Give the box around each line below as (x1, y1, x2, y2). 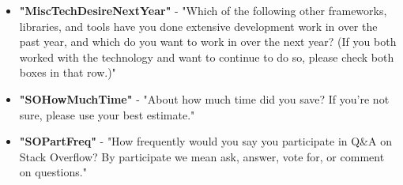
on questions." (19, 164, 87, 180)
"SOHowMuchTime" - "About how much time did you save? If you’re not (19, 90, 390, 107)
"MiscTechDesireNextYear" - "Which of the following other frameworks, (19, 2, 387, 18)
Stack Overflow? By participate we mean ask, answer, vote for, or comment (19, 148, 385, 164)
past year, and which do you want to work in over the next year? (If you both (19, 33, 397, 50)
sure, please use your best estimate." (19, 106, 195, 123)
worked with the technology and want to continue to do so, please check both (19, 48, 394, 65)
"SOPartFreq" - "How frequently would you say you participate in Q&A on (19, 133, 392, 149)
